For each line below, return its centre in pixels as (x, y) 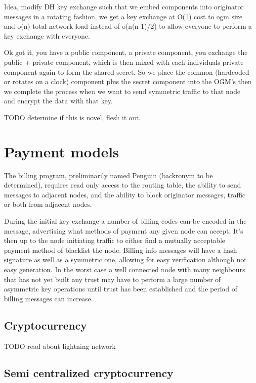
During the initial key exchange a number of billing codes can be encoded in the (125, 221)
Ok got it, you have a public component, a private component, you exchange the (126, 52)
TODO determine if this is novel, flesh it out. (72, 117)
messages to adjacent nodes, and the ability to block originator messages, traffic (125, 194)
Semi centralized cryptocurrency (89, 372)
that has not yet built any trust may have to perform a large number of (112, 279)
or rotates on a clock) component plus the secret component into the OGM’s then (128, 81)
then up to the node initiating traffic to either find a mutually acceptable (115, 240)
